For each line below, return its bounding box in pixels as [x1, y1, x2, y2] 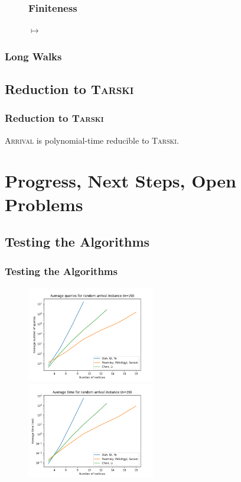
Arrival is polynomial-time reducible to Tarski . [5, 134, 179, 146]
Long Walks [5, 48, 62, 63]
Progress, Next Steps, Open [5, 169, 236, 193]
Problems [5, 192, 83, 216]
